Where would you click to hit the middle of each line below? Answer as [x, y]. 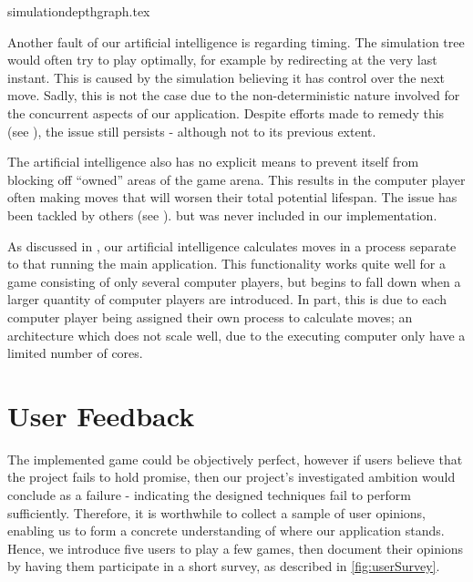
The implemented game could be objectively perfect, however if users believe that [235, 459]
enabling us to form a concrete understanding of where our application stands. [226, 531]
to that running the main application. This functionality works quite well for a [226, 264]
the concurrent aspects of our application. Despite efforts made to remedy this [226, 112]
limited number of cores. [75, 353]
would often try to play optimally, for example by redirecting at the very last [222, 60]
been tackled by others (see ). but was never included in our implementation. [222, 214]
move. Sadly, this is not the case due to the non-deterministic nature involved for [234, 95]
